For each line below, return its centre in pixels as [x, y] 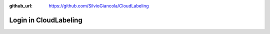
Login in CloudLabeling [46, 20]
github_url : [21, 6]
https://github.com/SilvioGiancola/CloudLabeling [99, 6]
